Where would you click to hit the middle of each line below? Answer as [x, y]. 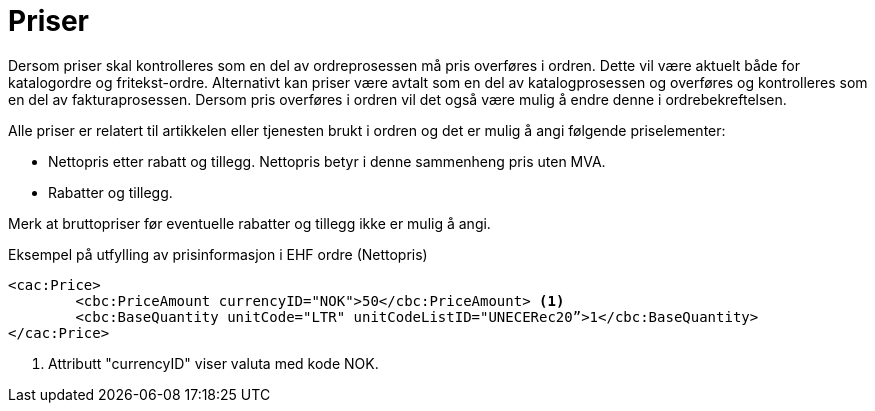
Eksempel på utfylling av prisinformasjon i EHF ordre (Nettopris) [218, 254]
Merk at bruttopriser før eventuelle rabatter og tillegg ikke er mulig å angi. [249, 223]
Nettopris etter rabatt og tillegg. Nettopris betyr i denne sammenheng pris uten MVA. [327, 161]
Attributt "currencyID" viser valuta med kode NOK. [213, 363]
